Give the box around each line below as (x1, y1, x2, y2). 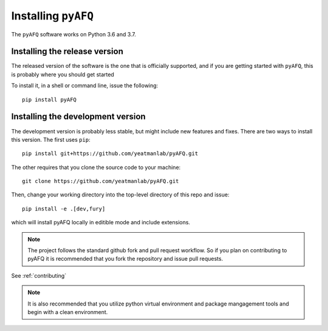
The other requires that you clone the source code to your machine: (11, 164, 181, 171)
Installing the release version (11, 46, 124, 57)
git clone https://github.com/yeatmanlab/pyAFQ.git (22, 178, 179, 185)
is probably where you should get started (11, 70, 115, 78)
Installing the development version (11, 112, 146, 122)
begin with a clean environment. (27, 309, 108, 315)
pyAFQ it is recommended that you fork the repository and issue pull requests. (27, 255, 224, 262)
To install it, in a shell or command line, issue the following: (11, 82, 159, 89)
